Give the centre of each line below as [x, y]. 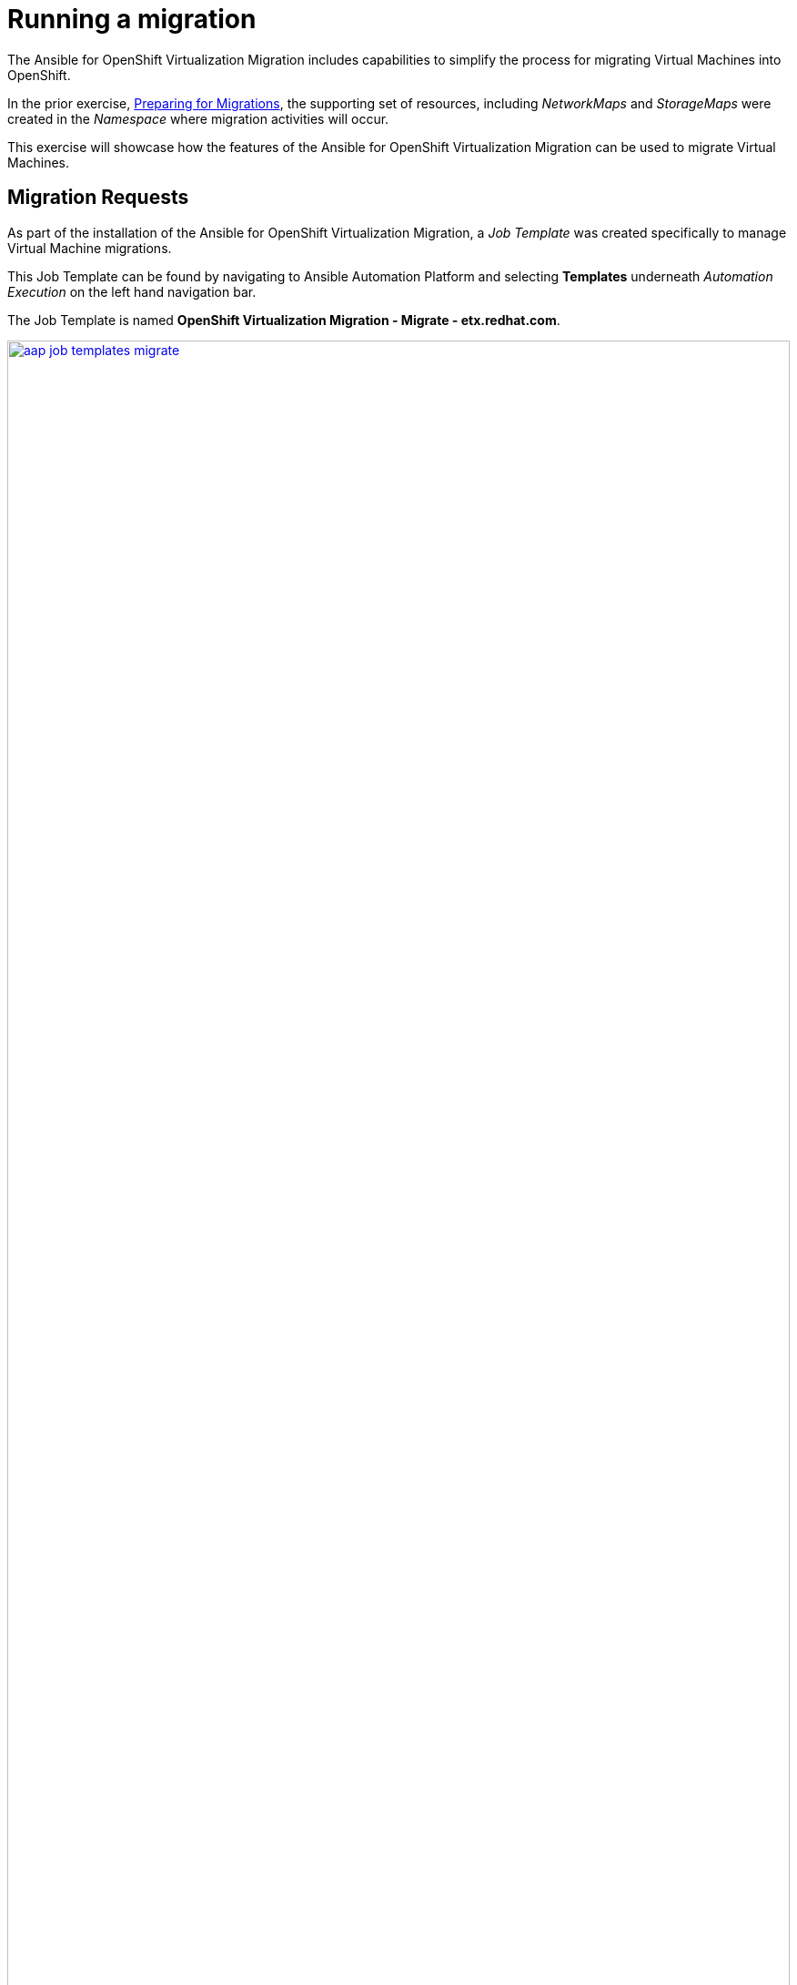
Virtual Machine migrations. [90, 248]
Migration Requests [98, 198]
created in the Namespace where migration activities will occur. [198, 118]
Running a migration [132, 19]
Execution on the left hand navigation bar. [132, 291]
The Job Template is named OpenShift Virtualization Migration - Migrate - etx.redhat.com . [284, 320]
